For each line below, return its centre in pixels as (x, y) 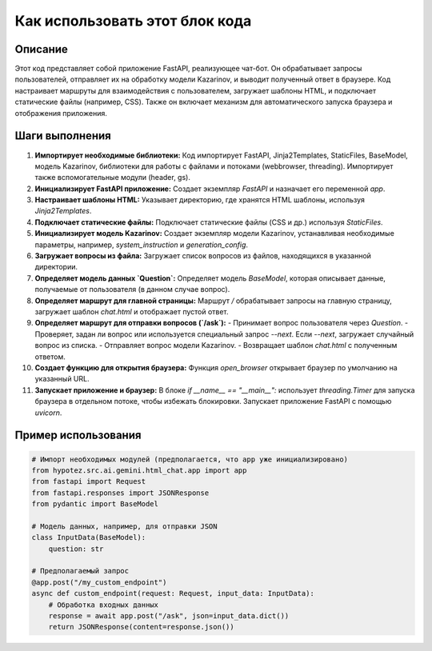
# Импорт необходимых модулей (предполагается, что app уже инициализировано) (190, 459)
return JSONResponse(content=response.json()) (142, 627)
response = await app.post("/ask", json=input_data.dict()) (169, 615)
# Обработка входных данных (104, 605)
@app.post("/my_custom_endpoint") (99, 582)
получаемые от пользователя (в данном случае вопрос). (132, 290)
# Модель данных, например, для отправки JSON (124, 526)
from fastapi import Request (89, 481)
